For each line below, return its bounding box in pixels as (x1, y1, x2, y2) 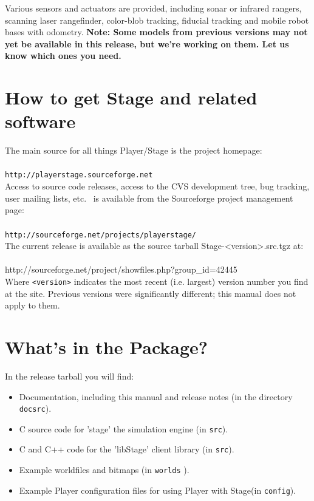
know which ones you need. (5, 49, 121, 62)
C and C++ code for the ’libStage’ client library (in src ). (19, 443, 234, 455)
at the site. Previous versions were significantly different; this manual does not (5, 287, 296, 299)
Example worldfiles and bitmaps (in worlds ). (19, 463, 189, 476)
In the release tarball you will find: (5, 369, 134, 382)
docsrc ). (19, 402, 52, 415)
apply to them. (5, 299, 60, 312)
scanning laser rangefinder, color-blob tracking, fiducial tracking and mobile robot (5, 13, 309, 26)
